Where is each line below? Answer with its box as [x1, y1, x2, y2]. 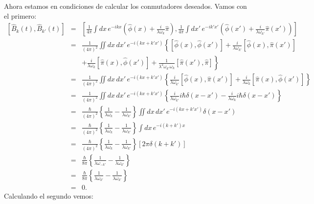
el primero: [4, 10, 37, 21]
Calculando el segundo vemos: [4, 190, 93, 201]
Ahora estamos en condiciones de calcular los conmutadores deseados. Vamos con [4, 1, 247, 11]
